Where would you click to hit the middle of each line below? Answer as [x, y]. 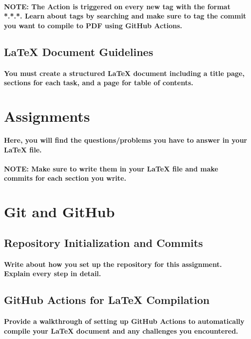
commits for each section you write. [65, 178]
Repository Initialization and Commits [104, 242]
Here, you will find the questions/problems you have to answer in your [125, 140]
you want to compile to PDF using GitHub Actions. [93, 25]
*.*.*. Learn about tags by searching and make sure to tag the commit [125, 16]
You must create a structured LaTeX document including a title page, [124, 73]
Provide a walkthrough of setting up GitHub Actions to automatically [124, 321]
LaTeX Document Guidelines [79, 51]
